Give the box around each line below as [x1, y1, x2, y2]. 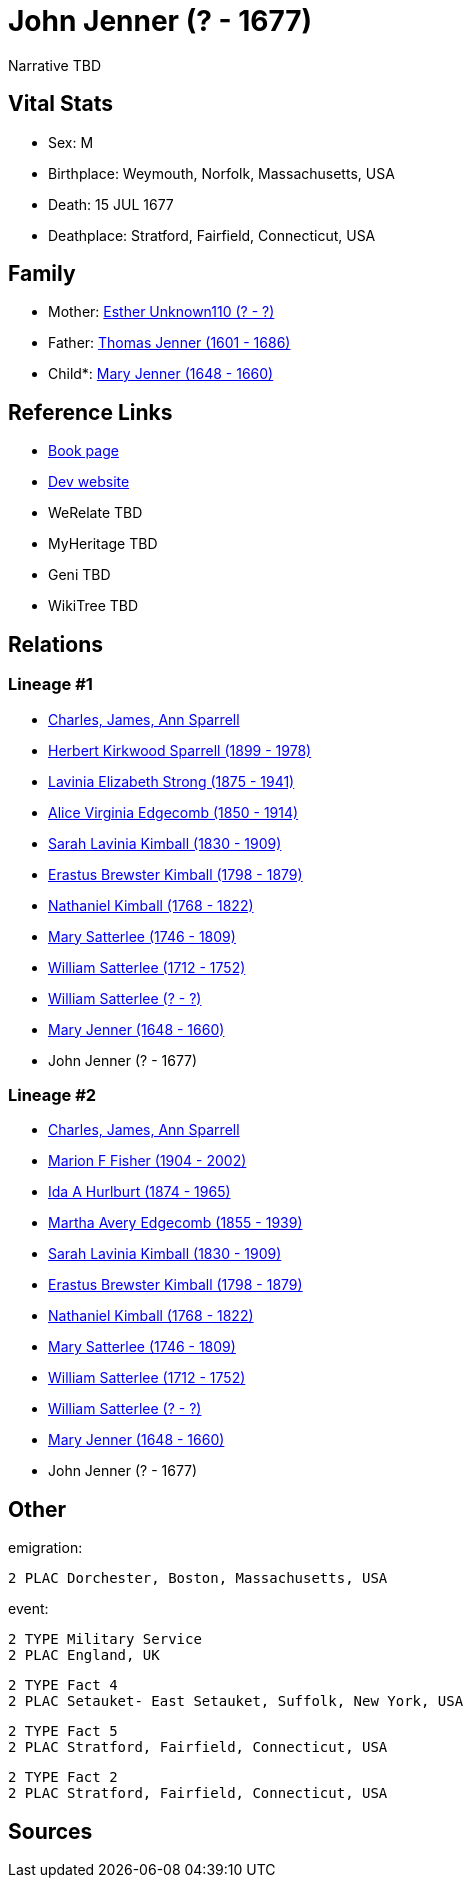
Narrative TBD [8, 56, 101, 74]
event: [8, 1600, 49, 1618]
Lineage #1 [8, 674, 93, 695]
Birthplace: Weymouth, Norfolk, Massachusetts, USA [48, 164, 395, 182]
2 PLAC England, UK [8, 1647, 160, 1664]
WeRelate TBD [48, 504, 143, 522]
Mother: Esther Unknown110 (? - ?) [48, 303, 275, 321]
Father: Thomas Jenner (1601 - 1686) [48, 334, 291, 352]
